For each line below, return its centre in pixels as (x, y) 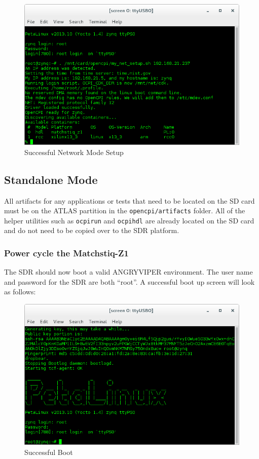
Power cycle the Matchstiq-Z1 (67, 253)
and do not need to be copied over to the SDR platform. (92, 230)
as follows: (20, 292)
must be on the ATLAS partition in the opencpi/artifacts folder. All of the (125, 211)
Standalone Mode (51, 179)
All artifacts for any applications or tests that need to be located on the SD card (129, 200)
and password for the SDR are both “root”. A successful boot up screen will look (129, 281)
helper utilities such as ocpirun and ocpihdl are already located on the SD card (129, 220)
